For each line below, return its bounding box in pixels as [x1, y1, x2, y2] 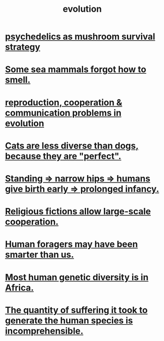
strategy [5, 42, 41, 52]
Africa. [5, 282, 34, 293]
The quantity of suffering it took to [5, 304, 148, 315]
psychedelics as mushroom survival [5, 31, 156, 42]
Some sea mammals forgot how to [5, 64, 146, 75]
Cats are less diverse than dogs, [5, 140, 139, 151]
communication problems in [5, 107, 121, 118]
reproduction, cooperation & [5, 97, 122, 108]
